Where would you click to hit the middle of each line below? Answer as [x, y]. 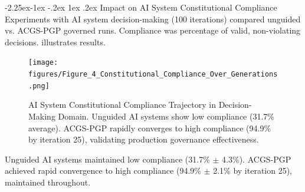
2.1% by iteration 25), [253, 171]
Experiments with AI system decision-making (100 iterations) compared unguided [153, 19]
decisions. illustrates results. [55, 42]
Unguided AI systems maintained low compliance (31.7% [107, 159]
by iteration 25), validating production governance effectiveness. [144, 139]
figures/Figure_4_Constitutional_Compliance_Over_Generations [153, 75]
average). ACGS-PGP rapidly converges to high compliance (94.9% [150, 128]
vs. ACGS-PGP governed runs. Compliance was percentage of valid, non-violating [153, 30]
